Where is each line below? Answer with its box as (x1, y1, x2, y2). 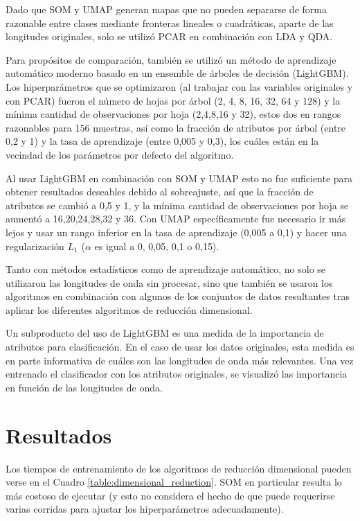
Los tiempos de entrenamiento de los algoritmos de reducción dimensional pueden (6, 461, 352, 475)
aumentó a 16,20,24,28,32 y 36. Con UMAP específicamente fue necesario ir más (6, 211, 346, 226)
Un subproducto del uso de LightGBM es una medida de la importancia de (6, 326, 324, 340)
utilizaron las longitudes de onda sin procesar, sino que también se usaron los (6, 275, 333, 290)
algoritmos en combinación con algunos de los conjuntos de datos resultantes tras (6, 289, 350, 303)
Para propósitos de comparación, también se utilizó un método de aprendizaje (6, 52, 336, 67)
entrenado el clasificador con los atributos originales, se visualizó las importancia (6, 367, 348, 381)
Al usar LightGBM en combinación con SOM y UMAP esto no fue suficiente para (6, 170, 353, 185)
